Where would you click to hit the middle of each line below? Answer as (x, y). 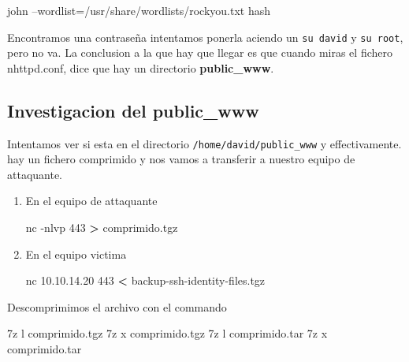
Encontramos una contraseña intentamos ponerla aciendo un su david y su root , (205, 37)
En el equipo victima (76, 254)
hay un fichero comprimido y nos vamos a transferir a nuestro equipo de (181, 159)
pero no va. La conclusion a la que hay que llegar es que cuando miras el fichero (200, 52)
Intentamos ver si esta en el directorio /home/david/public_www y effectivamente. (204, 143)
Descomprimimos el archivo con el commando (117, 306)
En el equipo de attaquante (91, 201)
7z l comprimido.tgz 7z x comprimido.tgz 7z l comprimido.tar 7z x (167, 333)
